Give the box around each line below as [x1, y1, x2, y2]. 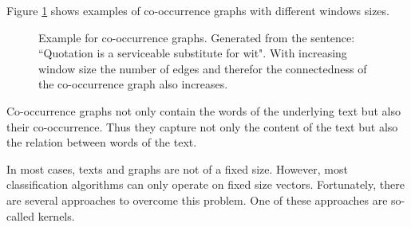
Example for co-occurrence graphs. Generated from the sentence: [38, 29, 355, 45]
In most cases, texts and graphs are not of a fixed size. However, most [6, 160, 348, 177]
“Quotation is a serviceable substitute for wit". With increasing [38, 45, 347, 61]
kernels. [38, 207, 75, 224]
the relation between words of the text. [6, 134, 197, 151]
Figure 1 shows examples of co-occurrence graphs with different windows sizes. [6, 2, 389, 18]
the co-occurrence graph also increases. [38, 76, 228, 92]
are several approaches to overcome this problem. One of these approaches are [6, 191, 388, 208]
